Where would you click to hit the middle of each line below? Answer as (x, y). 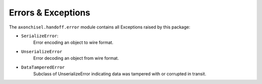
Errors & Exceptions (50, 13)
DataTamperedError (43, 67)
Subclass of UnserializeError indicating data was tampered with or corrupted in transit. (120, 74)
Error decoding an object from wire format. (76, 58)
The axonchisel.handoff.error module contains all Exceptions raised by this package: (99, 27)
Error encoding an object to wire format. (73, 42)
